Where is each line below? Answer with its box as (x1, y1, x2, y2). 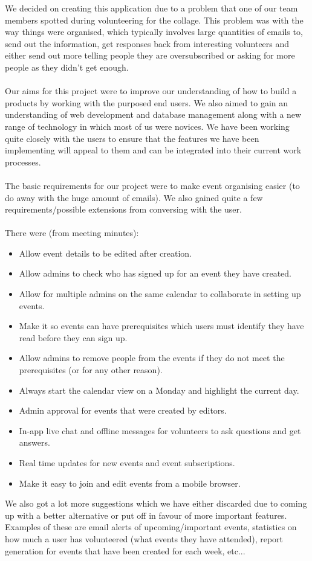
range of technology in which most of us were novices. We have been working (5, 120, 290, 132)
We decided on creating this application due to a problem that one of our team (5, 2, 298, 14)
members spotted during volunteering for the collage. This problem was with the (5, 13, 304, 26)
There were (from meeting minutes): (5, 226, 139, 239)
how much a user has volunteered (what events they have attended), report (5, 532, 284, 545)
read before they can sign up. (19, 331, 128, 344)
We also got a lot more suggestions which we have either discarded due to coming (5, 497, 307, 510)
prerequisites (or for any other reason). (19, 364, 163, 376)
